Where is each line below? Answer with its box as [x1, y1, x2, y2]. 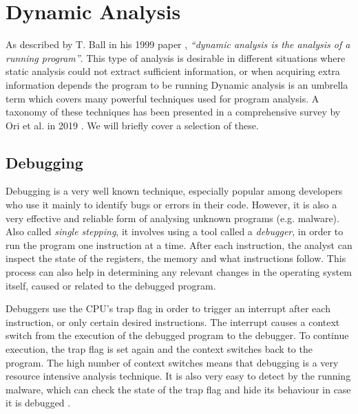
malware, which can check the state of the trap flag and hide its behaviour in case [6, 382, 351, 396]
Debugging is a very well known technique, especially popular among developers [6, 184, 343, 198]
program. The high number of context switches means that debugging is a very [6, 355, 339, 369]
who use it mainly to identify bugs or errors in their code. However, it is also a [6, 197, 337, 212]
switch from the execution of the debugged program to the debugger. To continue [6, 328, 349, 342]
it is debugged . [6, 395, 71, 410]
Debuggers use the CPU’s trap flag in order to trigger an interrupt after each [6, 301, 330, 316]
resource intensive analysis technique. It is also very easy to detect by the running [6, 369, 351, 383]
